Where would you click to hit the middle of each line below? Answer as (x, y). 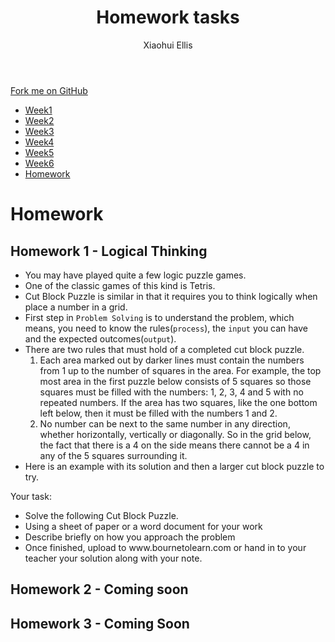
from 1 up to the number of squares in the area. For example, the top (180, 370)
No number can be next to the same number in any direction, (165, 423)
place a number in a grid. (76, 307)
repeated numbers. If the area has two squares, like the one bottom (178, 402)
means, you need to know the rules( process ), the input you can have (166, 328)
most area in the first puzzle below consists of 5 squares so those (175, 381)
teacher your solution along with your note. (113, 558)
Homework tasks (168, 17)
